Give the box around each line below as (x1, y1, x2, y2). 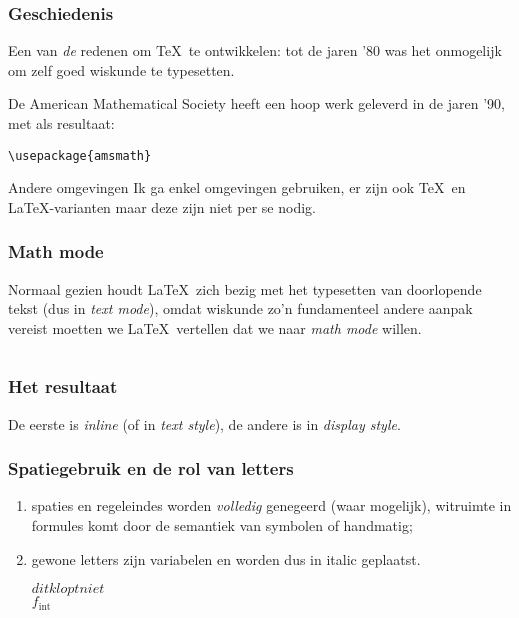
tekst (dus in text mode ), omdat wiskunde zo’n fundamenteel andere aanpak (8, 298, 473, 319)
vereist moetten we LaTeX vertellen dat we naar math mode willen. (8, 317, 422, 338)
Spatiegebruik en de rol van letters (8, 456, 294, 481)
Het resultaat (8, 374, 118, 399)
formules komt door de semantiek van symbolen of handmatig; (31, 515, 413, 536)
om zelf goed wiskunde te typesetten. (8, 59, 235, 80)
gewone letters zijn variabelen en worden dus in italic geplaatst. (31, 548, 421, 569)
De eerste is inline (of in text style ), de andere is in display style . (8, 413, 401, 434)
